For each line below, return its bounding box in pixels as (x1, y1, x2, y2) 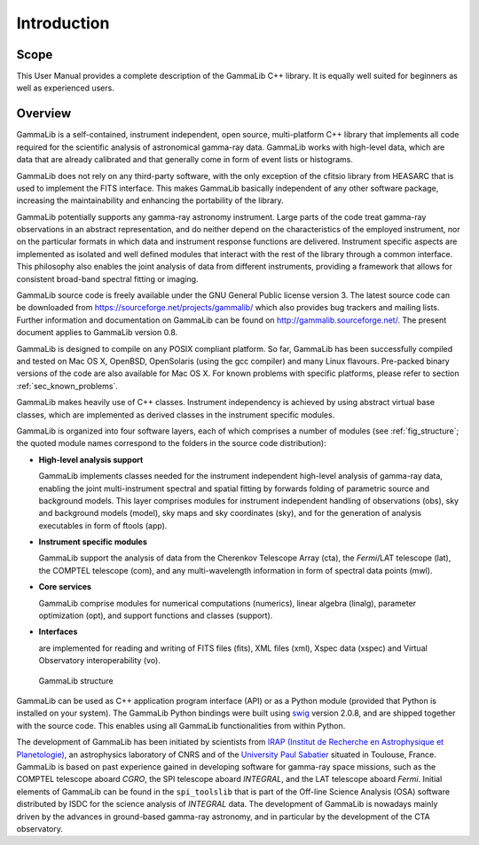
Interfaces (38, 626, 78, 638)
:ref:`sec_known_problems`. (16, 380, 119, 391)
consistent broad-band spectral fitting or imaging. (16, 273, 199, 284)
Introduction (16, 13, 110, 33)
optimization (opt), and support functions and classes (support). (38, 610, 273, 621)
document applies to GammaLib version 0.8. (16, 327, 178, 338)
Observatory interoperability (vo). (38, 655, 161, 666)
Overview (16, 106, 72, 121)
